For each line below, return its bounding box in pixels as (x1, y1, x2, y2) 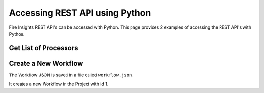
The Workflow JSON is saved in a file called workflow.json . (9, 72, 133, 78)
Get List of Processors (9, 44, 78, 52)
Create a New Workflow (9, 59, 83, 68)
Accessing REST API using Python (9, 7, 151, 18)
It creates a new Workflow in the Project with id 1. (9, 81, 109, 87)
